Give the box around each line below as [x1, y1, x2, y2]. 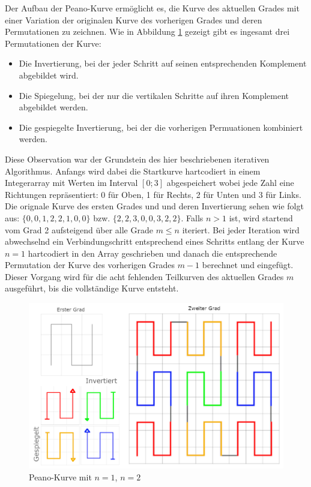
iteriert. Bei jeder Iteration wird [182, 223, 300, 236]
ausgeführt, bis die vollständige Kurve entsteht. [5, 282, 179, 294]
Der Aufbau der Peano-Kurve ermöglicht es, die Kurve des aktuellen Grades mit [5, 2, 300, 14]
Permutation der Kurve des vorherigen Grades [5, 258, 175, 271]
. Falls [181, 211, 204, 224]
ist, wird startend [229, 211, 293, 224]
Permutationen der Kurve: [5, 37, 101, 49]
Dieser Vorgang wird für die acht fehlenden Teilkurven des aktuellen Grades [5, 270, 284, 282]
